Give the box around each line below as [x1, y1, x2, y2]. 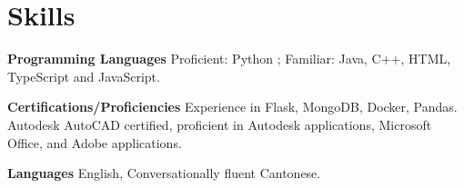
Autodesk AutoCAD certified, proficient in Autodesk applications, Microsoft [7, 114, 432, 134]
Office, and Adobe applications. [7, 133, 182, 152]
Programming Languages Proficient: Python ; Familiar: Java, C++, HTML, [7, 49, 451, 68]
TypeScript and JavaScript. [7, 66, 160, 85]
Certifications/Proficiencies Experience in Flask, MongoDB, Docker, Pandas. [7, 97, 458, 116]
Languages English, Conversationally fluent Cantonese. [7, 163, 321, 183]
